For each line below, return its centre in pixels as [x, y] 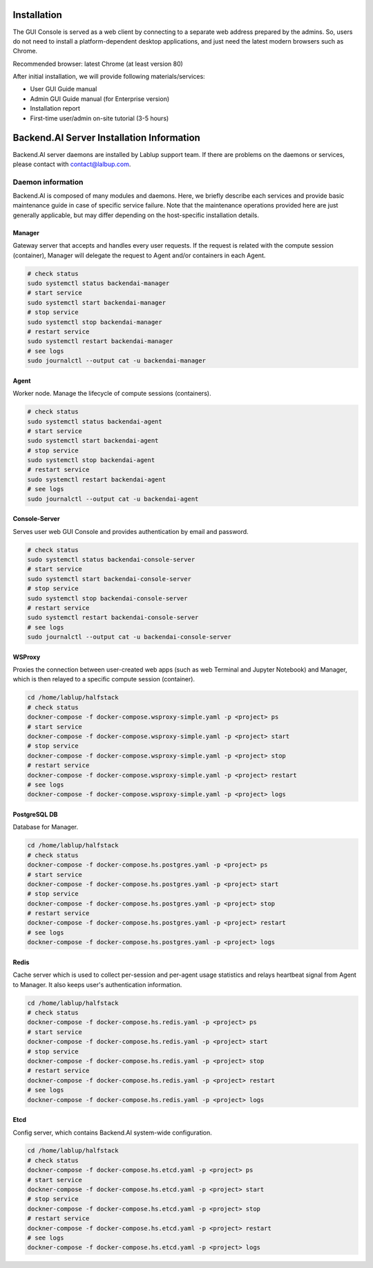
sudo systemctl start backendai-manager [96, 302]
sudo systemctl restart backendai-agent [96, 479]
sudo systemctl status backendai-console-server [111, 559]
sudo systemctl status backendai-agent [95, 421]
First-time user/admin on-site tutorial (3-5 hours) [99, 118]
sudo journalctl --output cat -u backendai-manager [117, 361]
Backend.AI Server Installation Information [106, 138]
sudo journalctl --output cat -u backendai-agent [113, 499]
